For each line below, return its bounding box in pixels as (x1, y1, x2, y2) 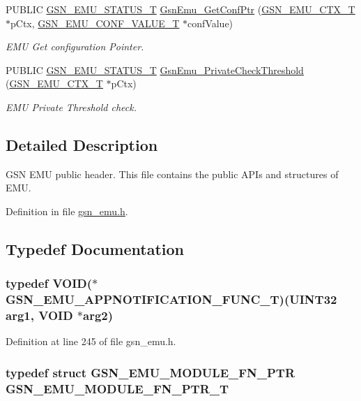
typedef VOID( (6, 275, 93, 292)
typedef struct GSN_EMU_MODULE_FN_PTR (6, 363, 295, 381)
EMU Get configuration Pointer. (6, 39, 144, 54)
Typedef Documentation (6, 238, 184, 259)
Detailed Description (6, 133, 158, 155)
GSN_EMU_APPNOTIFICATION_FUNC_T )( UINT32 (6, 291, 337, 308)
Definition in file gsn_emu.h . (6, 203, 128, 218)
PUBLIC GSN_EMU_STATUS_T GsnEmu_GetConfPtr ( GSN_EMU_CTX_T (6, 2, 355, 16)
